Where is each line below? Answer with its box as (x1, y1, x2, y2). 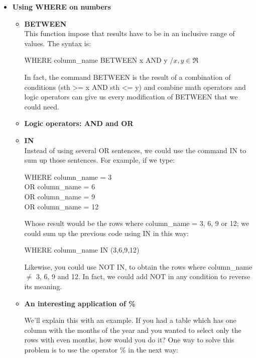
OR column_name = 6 (24, 181, 95, 192)
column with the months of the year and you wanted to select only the (24, 324, 241, 335)
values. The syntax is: (24, 38, 91, 48)
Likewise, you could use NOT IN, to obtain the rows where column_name (24, 261, 252, 272)
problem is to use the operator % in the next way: (24, 344, 178, 355)
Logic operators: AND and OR (24, 118, 134, 129)
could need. (24, 101, 59, 111)
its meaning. (24, 281, 62, 292)
